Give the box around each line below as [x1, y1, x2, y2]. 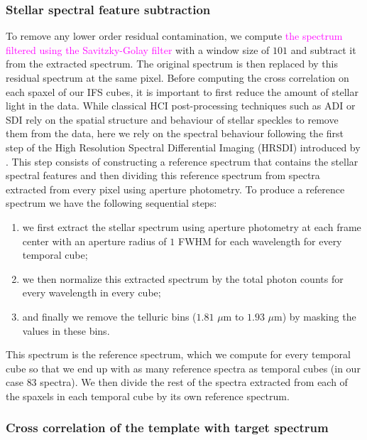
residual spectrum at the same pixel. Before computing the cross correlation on [6, 70, 349, 85]
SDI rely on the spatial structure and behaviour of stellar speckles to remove [6, 112, 339, 127]
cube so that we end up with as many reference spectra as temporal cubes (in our [6, 360, 361, 375]
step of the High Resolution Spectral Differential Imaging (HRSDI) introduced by [6, 139, 361, 154]
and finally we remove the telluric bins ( [22, 308, 197, 323]
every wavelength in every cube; [22, 285, 161, 300]
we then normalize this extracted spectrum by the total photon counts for [22, 271, 344, 286]
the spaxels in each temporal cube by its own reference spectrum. [6, 388, 290, 403]
